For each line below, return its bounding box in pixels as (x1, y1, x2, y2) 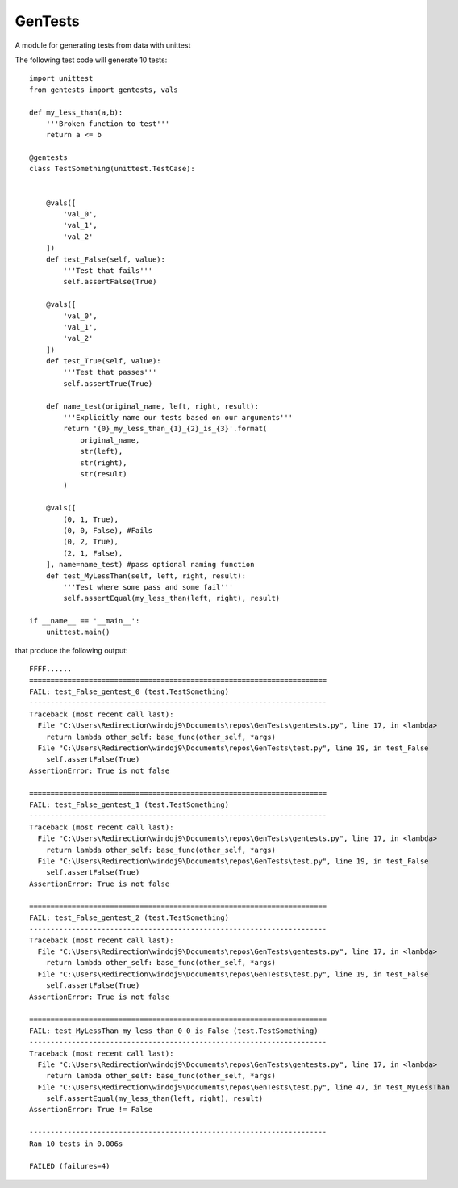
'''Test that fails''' (63, 266, 153, 275)
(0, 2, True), (63, 537, 119, 547)
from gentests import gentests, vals (29, 85, 179, 94)
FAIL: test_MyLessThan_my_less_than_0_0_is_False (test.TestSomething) (29, 1026, 319, 1035)
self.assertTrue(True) (63, 379, 153, 388)
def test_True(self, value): (45, 356, 161, 366)
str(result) (80, 469, 127, 478)
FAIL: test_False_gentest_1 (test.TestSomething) (29, 800, 230, 809)
